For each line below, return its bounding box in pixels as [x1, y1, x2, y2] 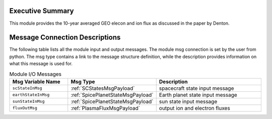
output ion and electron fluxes [159, 104, 230, 111]
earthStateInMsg [12, 92, 50, 98]
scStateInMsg [12, 86, 42, 91]
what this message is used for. [9, 61, 73, 67]
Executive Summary [9, 7, 74, 15]
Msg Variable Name [12, 78, 60, 85]
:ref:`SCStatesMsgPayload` [71, 85, 135, 92]
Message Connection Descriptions [9, 33, 121, 42]
